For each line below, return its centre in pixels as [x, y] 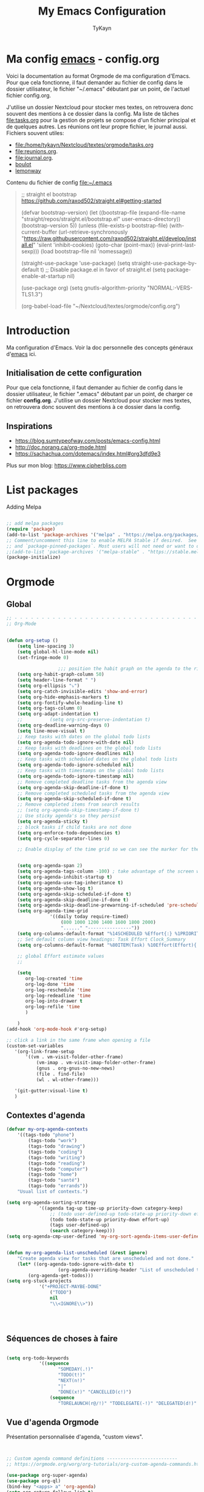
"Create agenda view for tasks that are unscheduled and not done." [106, 1258]
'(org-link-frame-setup [44, 1051]
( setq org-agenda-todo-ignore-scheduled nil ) [76, 765]
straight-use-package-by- [164, 263]
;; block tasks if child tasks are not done [74, 827]
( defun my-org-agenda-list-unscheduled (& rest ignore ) [77, 1253]
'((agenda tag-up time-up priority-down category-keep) [111, 1208]
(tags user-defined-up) [80, 1225]
